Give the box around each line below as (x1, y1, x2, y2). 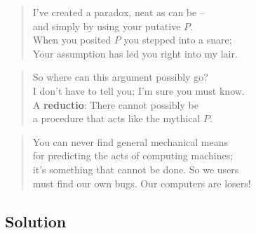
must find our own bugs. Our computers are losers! (32, 175, 251, 190)
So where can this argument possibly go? (32, 69, 208, 84)
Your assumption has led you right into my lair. (32, 46, 238, 60)
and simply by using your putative (32, 18, 181, 33)
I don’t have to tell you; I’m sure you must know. (32, 83, 245, 98)
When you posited (32, 32, 112, 47)
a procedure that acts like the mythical (32, 111, 201, 126)
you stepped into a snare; (123, 32, 232, 47)
